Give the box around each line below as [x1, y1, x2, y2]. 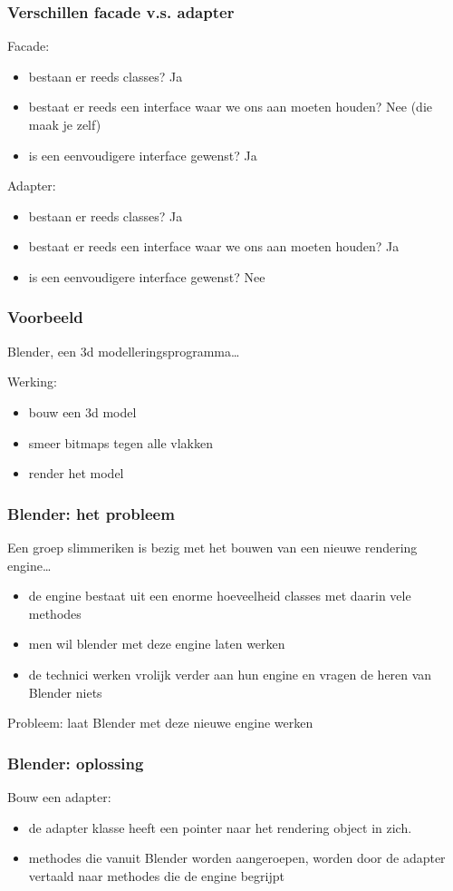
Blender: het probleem [7, 502, 175, 524]
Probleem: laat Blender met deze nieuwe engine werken [7, 713, 313, 732]
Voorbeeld [7, 306, 83, 328]
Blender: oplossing [7, 751, 144, 774]
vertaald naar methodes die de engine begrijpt [28, 866, 284, 885]
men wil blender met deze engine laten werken [28, 634, 285, 653]
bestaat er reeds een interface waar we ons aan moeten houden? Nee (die [28, 97, 432, 116]
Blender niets [28, 682, 102, 701]
